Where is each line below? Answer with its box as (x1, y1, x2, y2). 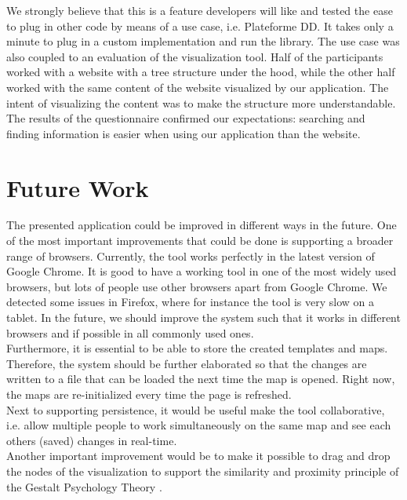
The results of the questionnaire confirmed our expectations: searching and (6, 110, 365, 126)
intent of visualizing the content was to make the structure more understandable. (6, 94, 396, 111)
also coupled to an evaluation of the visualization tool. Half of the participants (6, 48, 383, 64)
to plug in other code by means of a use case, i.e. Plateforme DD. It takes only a (6, 17, 394, 34)
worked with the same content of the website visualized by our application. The (6, 78, 389, 95)
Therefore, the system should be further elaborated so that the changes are (6, 355, 367, 371)
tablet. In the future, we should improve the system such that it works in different (6, 309, 401, 326)
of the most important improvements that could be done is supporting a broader (6, 232, 394, 249)
